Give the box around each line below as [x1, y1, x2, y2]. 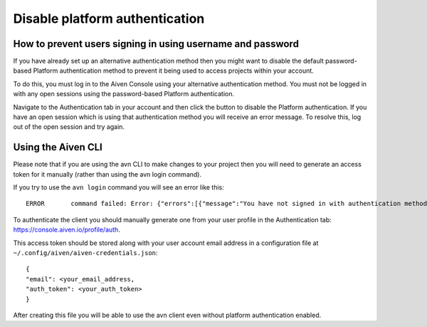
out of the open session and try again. [13, 123, 125, 131]
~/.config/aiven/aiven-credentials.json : [13, 249, 158, 257]
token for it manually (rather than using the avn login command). [13, 170, 202, 178]
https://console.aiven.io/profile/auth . [13, 225, 120, 234]
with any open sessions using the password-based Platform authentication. [13, 90, 235, 98]
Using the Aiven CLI [13, 141, 102, 153]
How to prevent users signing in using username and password [13, 38, 299, 50]
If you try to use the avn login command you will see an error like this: [13, 183, 224, 192]
